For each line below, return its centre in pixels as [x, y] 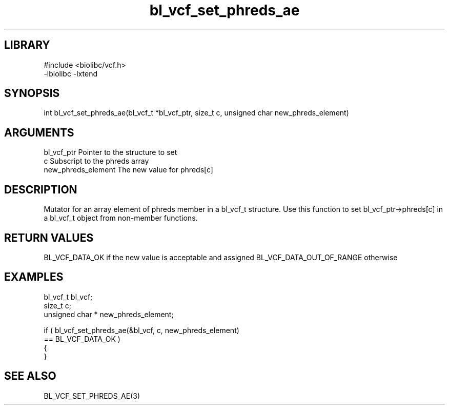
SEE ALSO [30, 376]
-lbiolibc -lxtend [71, 73]
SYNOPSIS [32, 93]
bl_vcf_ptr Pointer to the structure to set [110, 152]
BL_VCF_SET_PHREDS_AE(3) [92, 396]
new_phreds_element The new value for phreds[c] [128, 170]
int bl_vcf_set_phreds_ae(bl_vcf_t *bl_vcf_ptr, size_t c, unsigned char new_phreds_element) [196, 113]
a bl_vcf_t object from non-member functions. [121, 218]
